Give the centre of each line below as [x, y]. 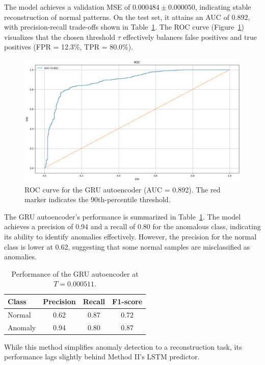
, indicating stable [223, 7]
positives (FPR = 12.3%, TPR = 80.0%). [69, 47]
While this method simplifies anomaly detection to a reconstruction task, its [123, 346]
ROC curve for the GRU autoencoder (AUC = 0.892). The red [123, 189]
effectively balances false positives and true [190, 36]
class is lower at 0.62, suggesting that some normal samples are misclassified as [127, 246]
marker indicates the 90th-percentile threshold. [98, 199]
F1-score [127, 301]
